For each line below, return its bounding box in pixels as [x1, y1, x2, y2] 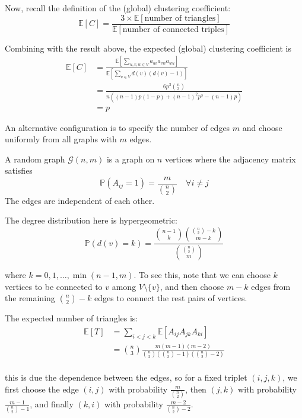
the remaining [5, 292, 55, 304]
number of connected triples [122, 25, 224, 34]
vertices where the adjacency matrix [164, 152, 296, 165]
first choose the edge [5, 382, 79, 395]
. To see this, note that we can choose [133, 268, 271, 280]
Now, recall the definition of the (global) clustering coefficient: [5, 2, 231, 14]
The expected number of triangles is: [5, 312, 138, 324]
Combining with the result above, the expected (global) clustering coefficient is [5, 42, 291, 54]
